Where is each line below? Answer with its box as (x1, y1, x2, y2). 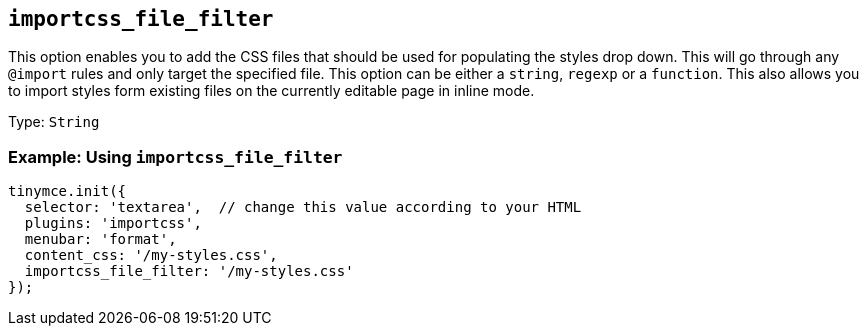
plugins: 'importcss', (24, 215, 202, 232)
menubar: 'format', (24, 231, 177, 248)
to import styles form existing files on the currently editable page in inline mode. (8, 82, 535, 100)
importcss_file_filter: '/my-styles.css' (24, 263, 354, 280)
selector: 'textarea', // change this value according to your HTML (24, 199, 582, 216)
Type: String (8, 113, 100, 131)
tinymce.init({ (8, 183, 127, 200)
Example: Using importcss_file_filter (8, 146, 343, 167)
